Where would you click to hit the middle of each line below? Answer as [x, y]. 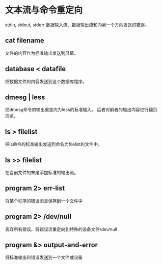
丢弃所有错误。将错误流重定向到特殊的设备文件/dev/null [61, 229]
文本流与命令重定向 [44, 10]
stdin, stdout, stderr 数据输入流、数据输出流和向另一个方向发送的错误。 [77, 25]
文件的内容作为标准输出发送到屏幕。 [42, 53]
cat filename [25, 41]
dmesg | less [25, 97]
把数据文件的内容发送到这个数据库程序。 [46, 81]
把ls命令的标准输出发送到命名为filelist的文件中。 [54, 144]
